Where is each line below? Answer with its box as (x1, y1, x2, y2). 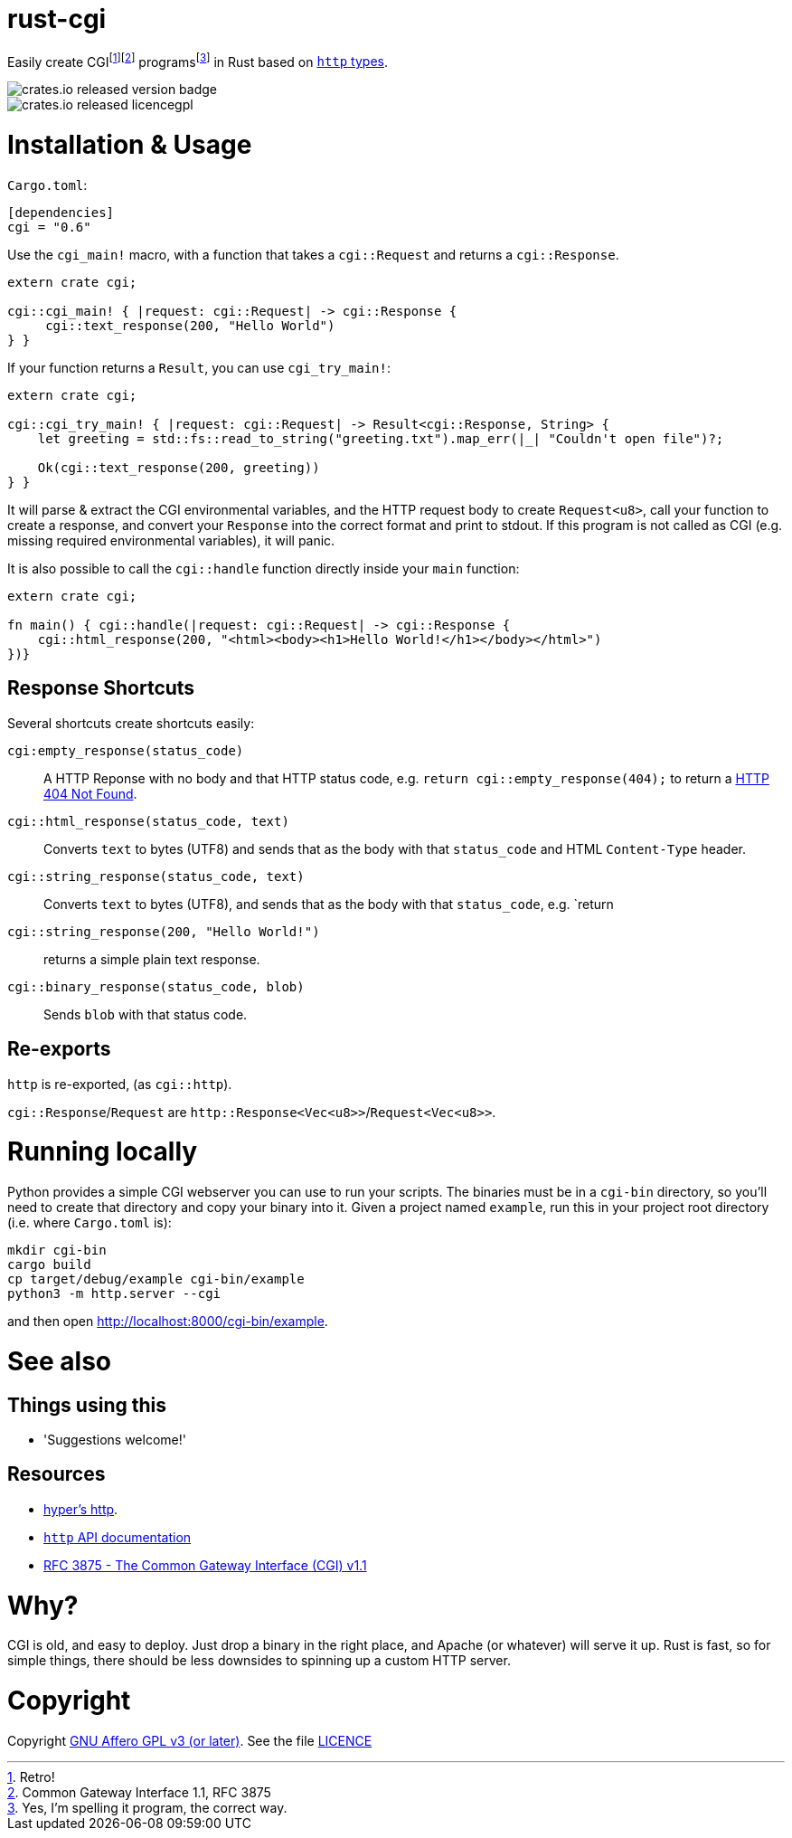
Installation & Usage (7, 129, 252, 161)
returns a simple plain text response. (43, 951, 260, 967)
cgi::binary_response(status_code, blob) (7, 979, 305, 994)
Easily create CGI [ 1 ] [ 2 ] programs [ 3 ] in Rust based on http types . (7, 51, 389, 70)
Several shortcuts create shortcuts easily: (7, 715, 255, 731)
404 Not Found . (43, 785, 137, 801)
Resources (7, 1463, 106, 1486)
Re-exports (7, 1037, 111, 1061)
